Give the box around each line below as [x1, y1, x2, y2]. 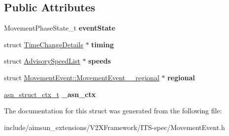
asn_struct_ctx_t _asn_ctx [4, 89, 96, 99]
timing [91, 39, 114, 49]
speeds [88, 56, 111, 66]
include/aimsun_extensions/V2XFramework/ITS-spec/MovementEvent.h [4, 122, 225, 132]
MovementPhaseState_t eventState [4, 23, 116, 33]
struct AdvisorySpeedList [4, 56, 80, 66]
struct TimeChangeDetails [4, 39, 83, 49]
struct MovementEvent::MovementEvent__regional [4, 72, 160, 82]
